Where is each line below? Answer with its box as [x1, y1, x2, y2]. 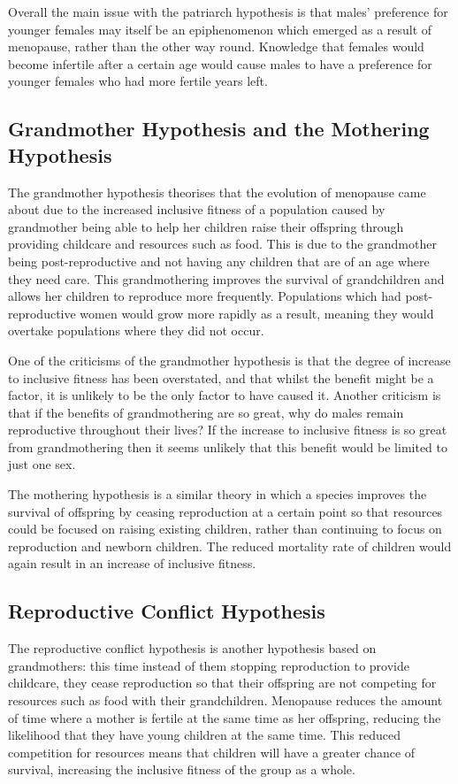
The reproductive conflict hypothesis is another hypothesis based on [8, 639, 377, 657]
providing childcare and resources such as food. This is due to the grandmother [8, 234, 437, 253]
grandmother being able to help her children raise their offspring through [8, 217, 404, 235]
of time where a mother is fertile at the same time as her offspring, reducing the [8, 708, 441, 726]
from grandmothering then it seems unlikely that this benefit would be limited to [8, 437, 447, 456]
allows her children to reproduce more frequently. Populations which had [8, 287, 401, 305]
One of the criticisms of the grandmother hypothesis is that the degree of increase [8, 350, 451, 369]
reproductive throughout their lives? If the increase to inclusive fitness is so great [8, 420, 447, 439]
